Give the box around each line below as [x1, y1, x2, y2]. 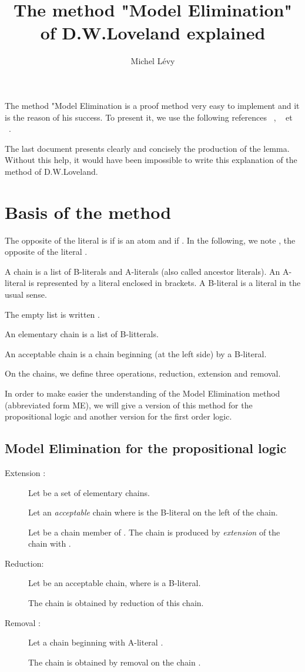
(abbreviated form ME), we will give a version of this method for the [5, 398, 253, 411]
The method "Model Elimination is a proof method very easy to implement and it [5, 99, 300, 111]
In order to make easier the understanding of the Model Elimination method [5, 387, 280, 399]
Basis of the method [5, 199, 172, 224]
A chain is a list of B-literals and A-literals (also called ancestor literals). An [5, 265, 280, 277]
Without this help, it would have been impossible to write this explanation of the [5, 154, 297, 166]
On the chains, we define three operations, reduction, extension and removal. [5, 367, 281, 380]
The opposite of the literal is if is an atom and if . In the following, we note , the [5, 234, 296, 246]
